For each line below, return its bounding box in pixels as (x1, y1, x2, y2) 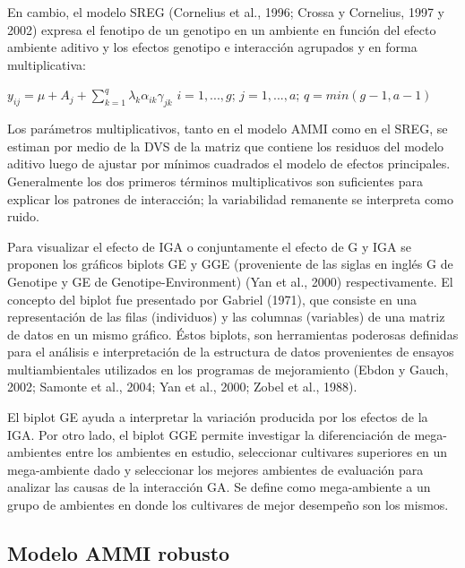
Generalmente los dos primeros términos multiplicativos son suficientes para (7, 171, 424, 190)
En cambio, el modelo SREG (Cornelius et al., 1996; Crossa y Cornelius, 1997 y (7, 3, 444, 21)
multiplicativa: (7, 55, 86, 73)
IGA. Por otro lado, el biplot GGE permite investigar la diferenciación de (7, 425, 410, 443)
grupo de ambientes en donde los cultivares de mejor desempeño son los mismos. (7, 495, 449, 514)
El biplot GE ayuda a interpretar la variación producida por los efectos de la (7, 408, 428, 426)
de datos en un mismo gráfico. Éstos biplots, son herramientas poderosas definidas (7, 324, 459, 343)
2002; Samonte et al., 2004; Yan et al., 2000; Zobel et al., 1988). (7, 377, 357, 396)
